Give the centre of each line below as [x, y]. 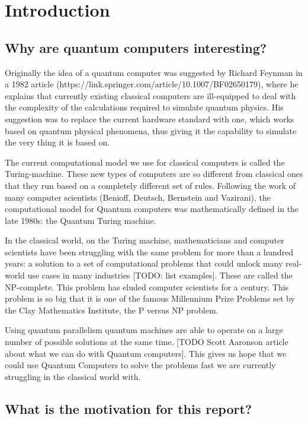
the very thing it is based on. [57, 142]
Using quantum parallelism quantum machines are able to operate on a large [144, 330]
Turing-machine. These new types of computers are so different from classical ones [154, 174]
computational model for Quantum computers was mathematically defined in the [152, 209]
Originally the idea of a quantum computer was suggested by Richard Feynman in [154, 72]
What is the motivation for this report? [129, 408]
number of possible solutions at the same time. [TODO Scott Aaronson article [147, 342]
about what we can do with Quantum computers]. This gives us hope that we [146, 353]
